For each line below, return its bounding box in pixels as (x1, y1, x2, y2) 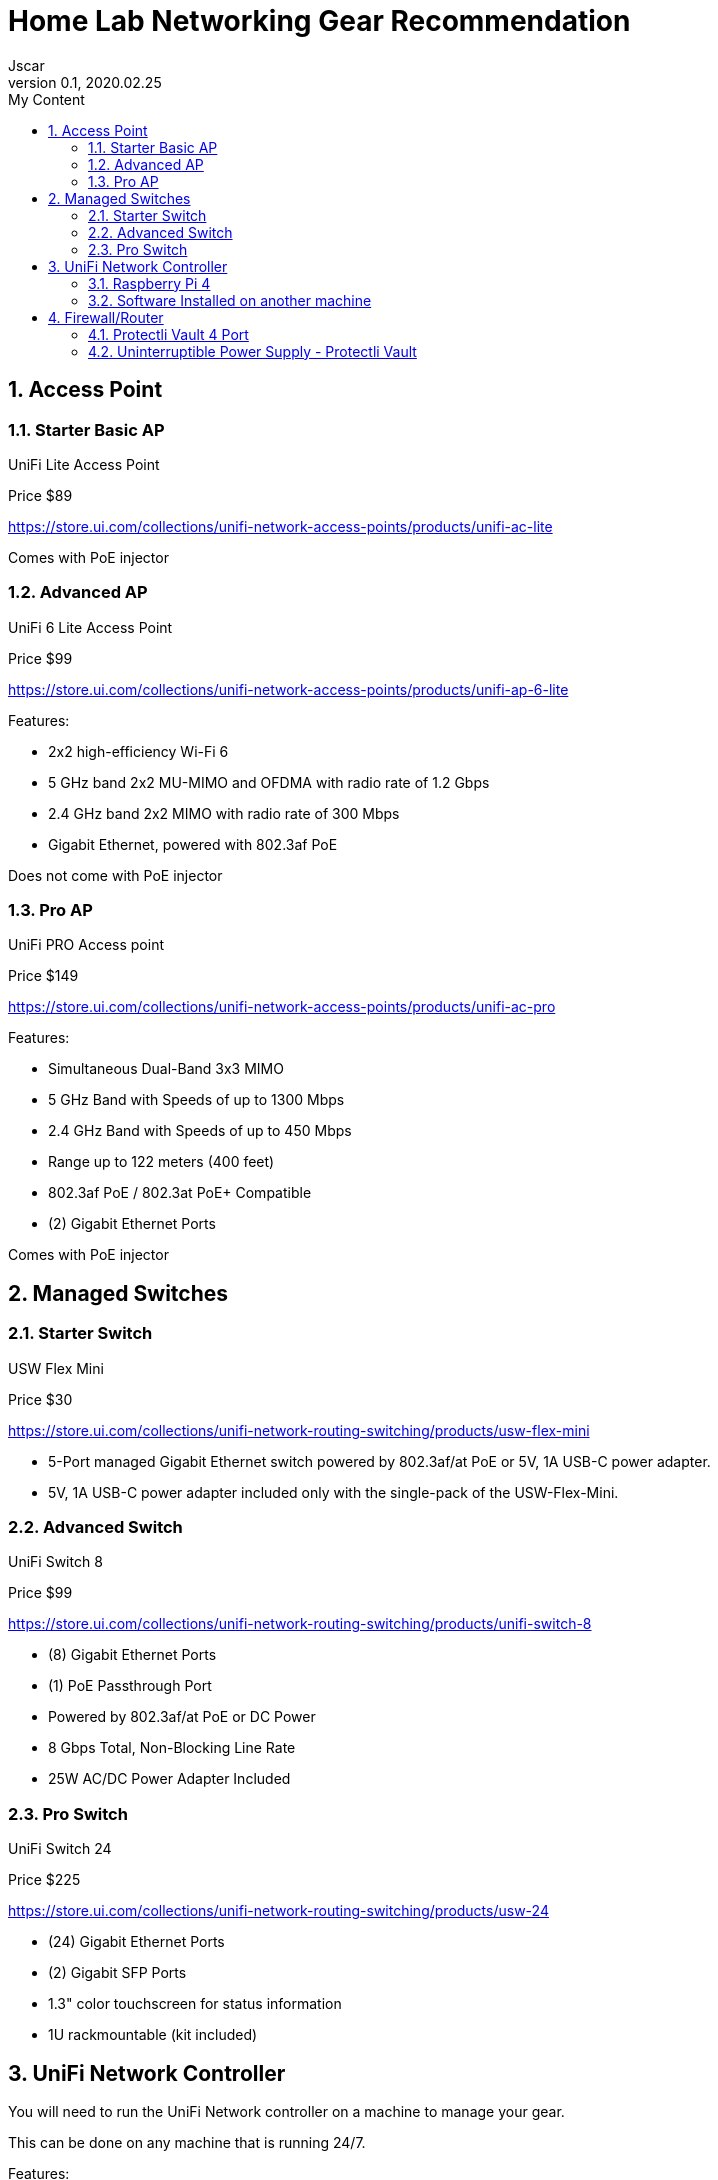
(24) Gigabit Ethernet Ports (48, 1933, 225, 1951)
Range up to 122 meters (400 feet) (48, 1153, 275, 1171)
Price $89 (8, 486, 73, 504)
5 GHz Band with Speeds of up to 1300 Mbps (48, 1091, 345, 1109)
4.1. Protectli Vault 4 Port (88, 325, 249, 343)
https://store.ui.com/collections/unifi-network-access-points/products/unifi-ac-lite (8, 517, 553, 535)
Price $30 (8, 1390, 73, 1408)
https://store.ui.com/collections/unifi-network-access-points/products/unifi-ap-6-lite (8, 680, 569, 698)
